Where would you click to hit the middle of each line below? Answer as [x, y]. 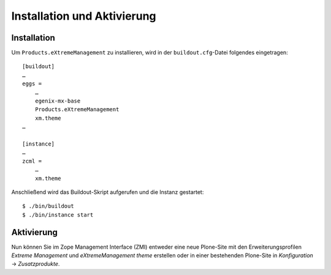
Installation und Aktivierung [84, 16]
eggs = [32, 84]
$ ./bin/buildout [48, 206]
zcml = [32, 161]
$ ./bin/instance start [58, 215]
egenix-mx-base [58, 101]
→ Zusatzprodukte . [36, 264]
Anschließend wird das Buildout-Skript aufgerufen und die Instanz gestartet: [108, 192]
